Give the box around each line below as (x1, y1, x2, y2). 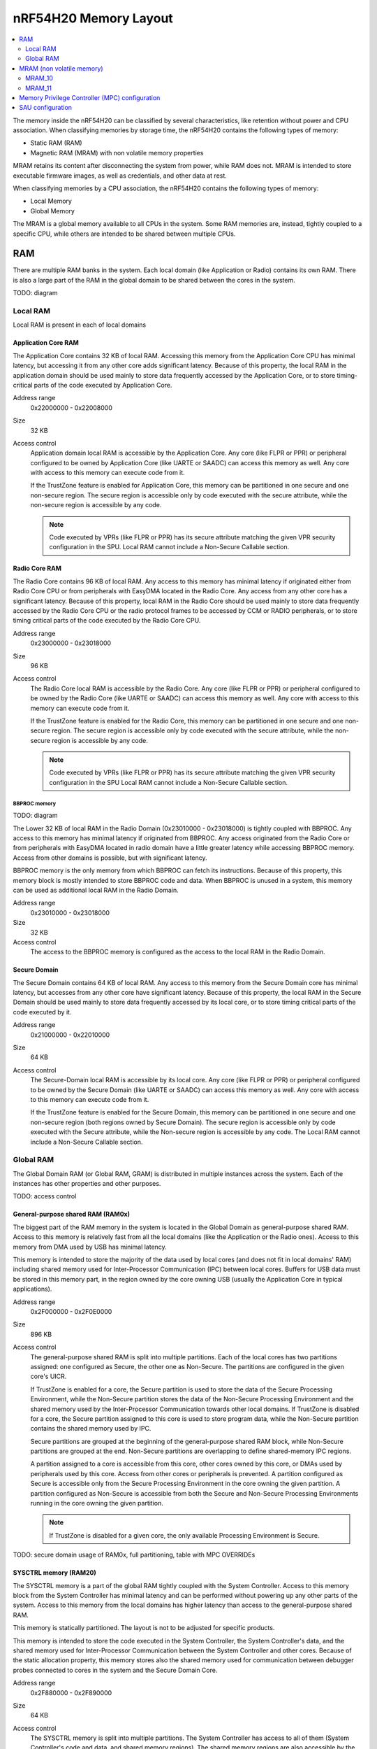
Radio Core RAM (13, 564, 62, 573)
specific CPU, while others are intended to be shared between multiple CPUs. (13, 229, 236, 238)
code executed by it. (13, 1007, 72, 1016)
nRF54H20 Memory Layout (13, 10, 174, 26)
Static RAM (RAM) (30, 139, 83, 147)
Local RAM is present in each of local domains (13, 320, 147, 329)
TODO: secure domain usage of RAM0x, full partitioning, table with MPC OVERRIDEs (13, 1550, 256, 1559)
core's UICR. (30, 1372, 67, 1381)
